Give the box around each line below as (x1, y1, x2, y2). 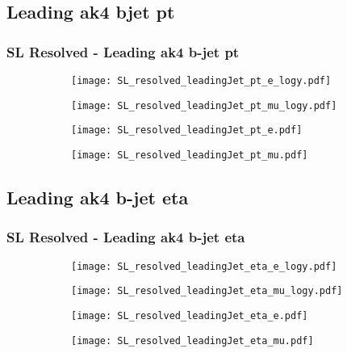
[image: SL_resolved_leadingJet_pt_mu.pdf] (71, 149, 308, 161)
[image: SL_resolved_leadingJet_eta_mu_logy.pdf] (71, 285, 343, 297)
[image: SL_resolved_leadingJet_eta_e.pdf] (71, 309, 308, 321)
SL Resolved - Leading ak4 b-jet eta (6, 227, 245, 247)
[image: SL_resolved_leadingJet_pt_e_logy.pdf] (71, 75, 332, 86)
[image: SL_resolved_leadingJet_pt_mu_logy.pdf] (71, 99, 337, 111)
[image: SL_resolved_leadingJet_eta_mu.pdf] (71, 334, 314, 347)
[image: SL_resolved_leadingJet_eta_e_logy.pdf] (71, 260, 337, 272)
